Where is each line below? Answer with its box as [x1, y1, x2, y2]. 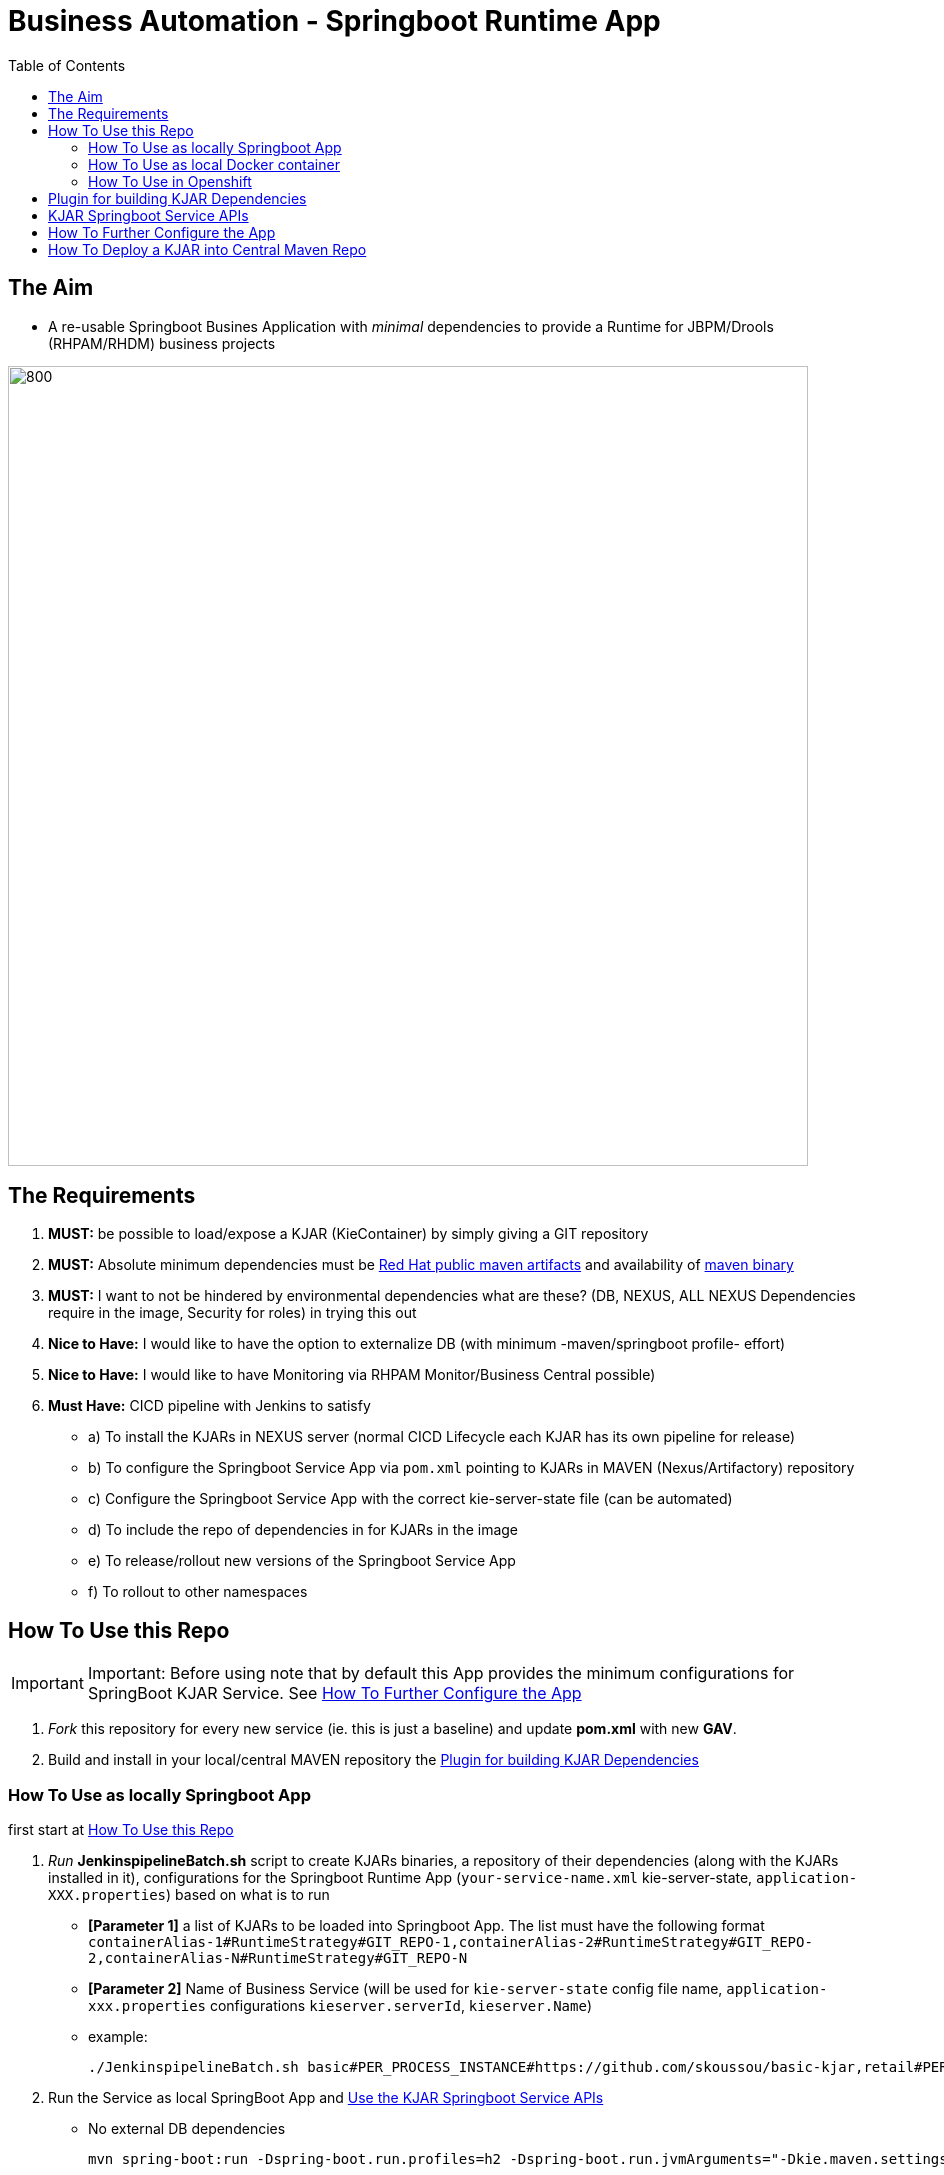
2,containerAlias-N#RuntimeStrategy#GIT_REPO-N [88, 1950, 468, 1967]
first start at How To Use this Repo [8, 1821, 234, 1839]
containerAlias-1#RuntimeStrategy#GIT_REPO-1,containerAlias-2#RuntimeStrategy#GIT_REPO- [88, 1934, 813, 1951]
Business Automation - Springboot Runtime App [8, 4, 661, 38]
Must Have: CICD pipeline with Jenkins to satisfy [48, 1397, 371, 1415]
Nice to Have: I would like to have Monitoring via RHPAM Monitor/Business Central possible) [48, 1366, 656, 1384]
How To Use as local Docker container [88, 155, 340, 173]
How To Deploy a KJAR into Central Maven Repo [48, 240, 367, 258]
